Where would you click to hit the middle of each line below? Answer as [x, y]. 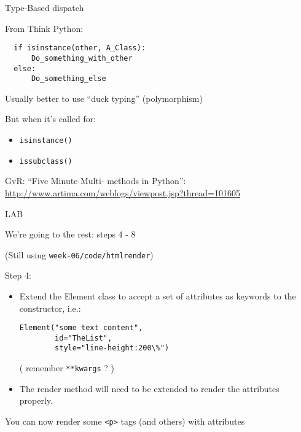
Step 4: [18, 275]
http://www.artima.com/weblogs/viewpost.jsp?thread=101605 [123, 192]
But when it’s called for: [51, 119]
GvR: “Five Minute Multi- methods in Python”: [96, 181]
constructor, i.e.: [50, 308]
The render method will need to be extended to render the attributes [149, 388]
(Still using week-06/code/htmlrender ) [79, 254]
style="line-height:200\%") [112, 348]
